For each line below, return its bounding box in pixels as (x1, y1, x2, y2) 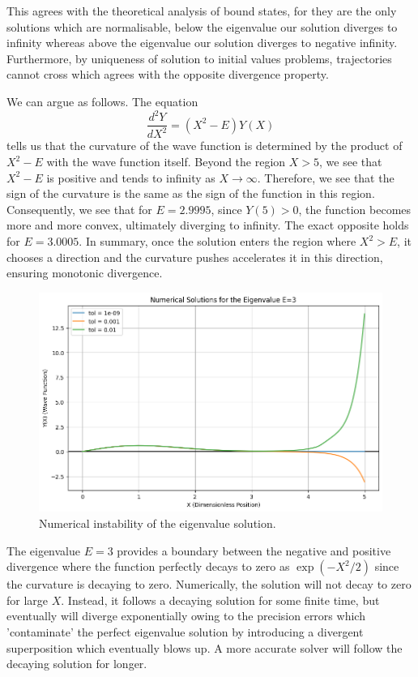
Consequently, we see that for (6, 200, 152, 217)
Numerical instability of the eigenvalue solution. (39, 515, 276, 532)
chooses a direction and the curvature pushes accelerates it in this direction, (6, 248, 383, 265)
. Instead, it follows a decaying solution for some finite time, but (61, 591, 380, 608)
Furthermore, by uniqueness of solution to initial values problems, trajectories (6, 49, 392, 66)
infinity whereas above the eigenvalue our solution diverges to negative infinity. (6, 34, 398, 51)
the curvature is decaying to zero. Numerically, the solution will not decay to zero (6, 576, 412, 593)
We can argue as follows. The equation (6, 92, 198, 109)
